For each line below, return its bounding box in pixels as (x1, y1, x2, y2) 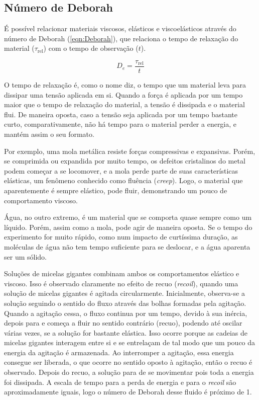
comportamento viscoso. (4, 195, 78, 205)
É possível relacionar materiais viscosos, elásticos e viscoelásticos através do (4, 23, 236, 34)
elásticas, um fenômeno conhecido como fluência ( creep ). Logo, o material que (4, 175, 243, 186)
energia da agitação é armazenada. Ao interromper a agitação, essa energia (4, 347, 234, 357)
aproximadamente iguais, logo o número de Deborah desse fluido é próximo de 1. (4, 386, 252, 397)
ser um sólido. (4, 251, 47, 262)
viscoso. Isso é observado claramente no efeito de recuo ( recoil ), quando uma (4, 278, 238, 288)
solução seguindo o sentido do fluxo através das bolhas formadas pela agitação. (4, 297, 246, 308)
